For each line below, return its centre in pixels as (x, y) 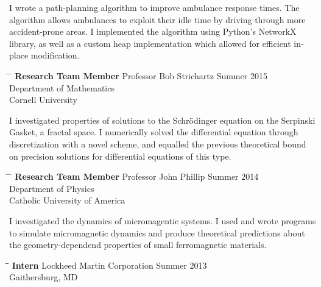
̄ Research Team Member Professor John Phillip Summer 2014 (134, 176)
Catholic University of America (67, 200)
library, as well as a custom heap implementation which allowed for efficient (150, 43)
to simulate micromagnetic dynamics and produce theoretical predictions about (157, 232)
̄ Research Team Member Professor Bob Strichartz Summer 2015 (138, 75)
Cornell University (43, 100)
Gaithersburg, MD (44, 277)
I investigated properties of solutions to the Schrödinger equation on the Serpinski (162, 120)
